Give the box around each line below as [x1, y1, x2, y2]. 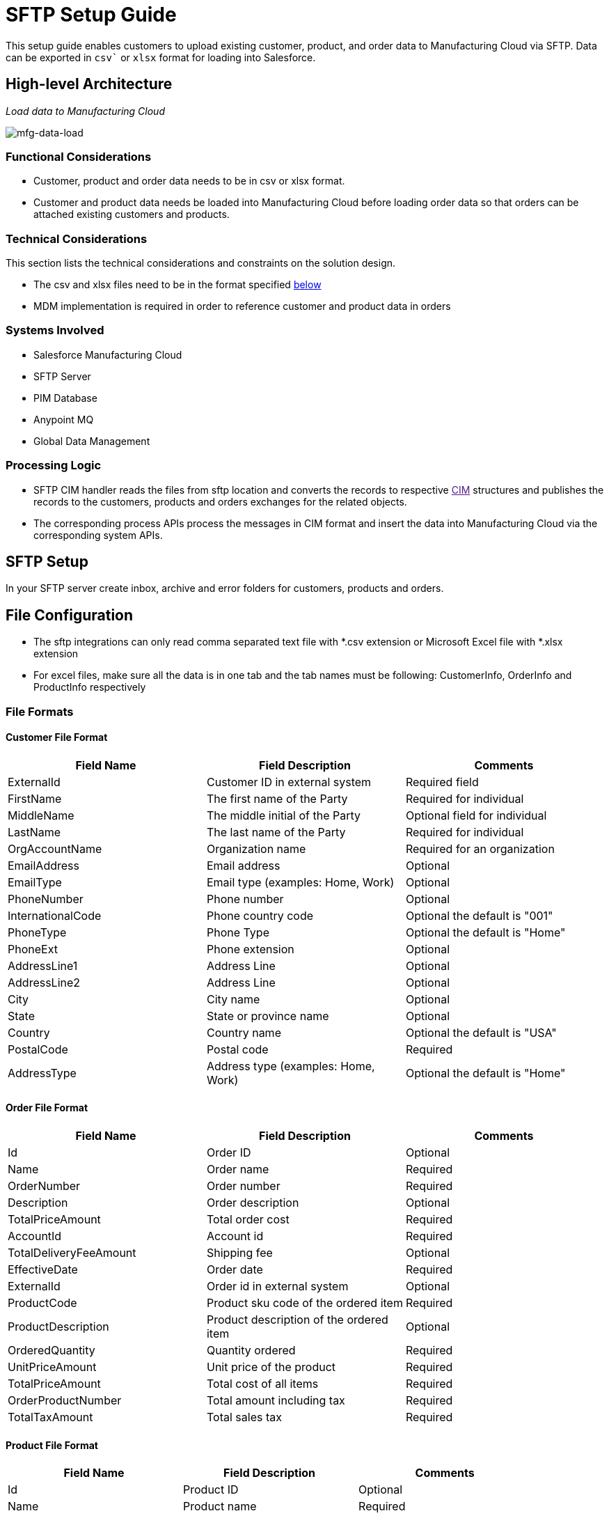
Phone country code [206, 908, 314, 923]
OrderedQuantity [8, 1343, 95, 1358]
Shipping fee [206, 1246, 273, 1260]
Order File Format [6, 1102, 88, 1114]
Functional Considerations [6, 149, 152, 164]
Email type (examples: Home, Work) [206, 875, 395, 889]
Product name [183, 1499, 257, 1514]
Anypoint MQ [33, 413, 94, 425]
